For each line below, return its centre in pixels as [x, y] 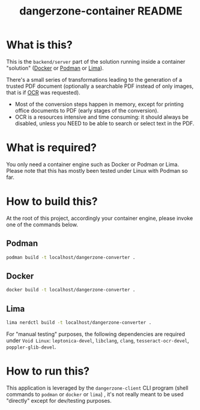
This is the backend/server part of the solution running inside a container [96, 61]
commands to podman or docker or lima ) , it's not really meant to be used [95, 394]
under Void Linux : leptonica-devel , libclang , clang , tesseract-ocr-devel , [98, 340]
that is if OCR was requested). [43, 92]
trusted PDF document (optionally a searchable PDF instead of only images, [100, 86]
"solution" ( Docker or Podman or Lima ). [55, 68]
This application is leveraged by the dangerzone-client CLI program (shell [97, 388]
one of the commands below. [42, 225]
